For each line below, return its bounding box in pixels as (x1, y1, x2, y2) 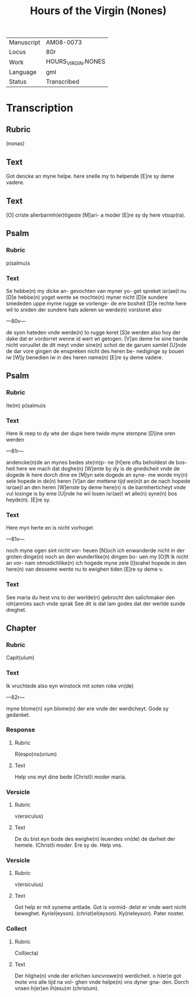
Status (9, 78, 27, 86)
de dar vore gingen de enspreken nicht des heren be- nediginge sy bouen (6, 348, 184, 355)
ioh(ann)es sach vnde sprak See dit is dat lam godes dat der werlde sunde (6, 600, 185, 607)
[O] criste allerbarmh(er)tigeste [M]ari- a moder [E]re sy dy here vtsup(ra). (6, 211, 186, 218)
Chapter (6, 623, 37, 633)
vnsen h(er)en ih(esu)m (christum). (14, 985, 99, 992)
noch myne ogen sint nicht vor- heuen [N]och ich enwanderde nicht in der (6, 547, 185, 554)
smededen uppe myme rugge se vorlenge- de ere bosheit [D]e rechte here (6, 299, 187, 306)
